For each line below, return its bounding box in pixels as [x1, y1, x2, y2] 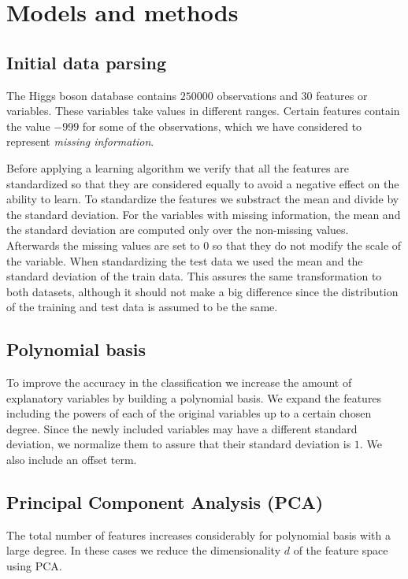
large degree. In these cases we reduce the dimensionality [6, 542, 281, 559]
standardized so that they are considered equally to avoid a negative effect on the [6, 175, 399, 191]
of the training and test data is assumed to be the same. [6, 299, 278, 315]
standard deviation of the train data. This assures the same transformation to [6, 268, 382, 284]
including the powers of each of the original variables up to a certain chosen [6, 405, 372, 421]
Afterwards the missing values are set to [6, 236, 200, 253]
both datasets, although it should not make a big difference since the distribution [6, 283, 399, 299]
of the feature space [293, 542, 388, 559]
